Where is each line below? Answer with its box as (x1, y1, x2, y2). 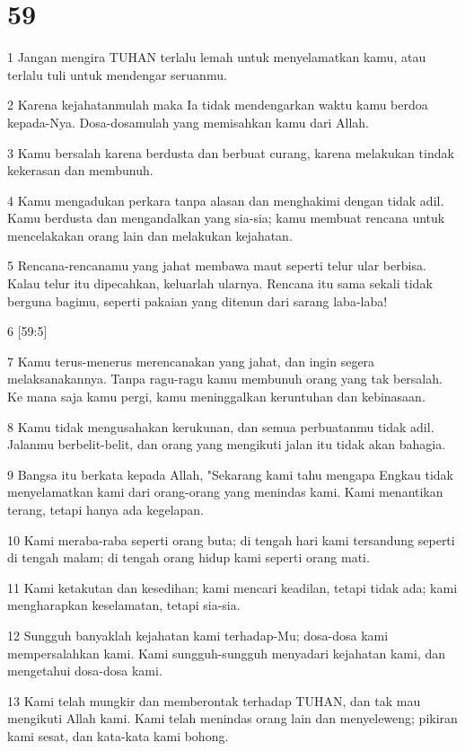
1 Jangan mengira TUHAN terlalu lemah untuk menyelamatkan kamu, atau (7, 48, 426, 66)
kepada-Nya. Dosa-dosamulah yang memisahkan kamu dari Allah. (7, 112, 369, 131)
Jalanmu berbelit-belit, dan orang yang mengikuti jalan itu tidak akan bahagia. (7, 435, 446, 454)
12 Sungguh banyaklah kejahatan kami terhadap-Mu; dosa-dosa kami (7, 625, 389, 644)
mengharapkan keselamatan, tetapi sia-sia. (7, 596, 241, 614)
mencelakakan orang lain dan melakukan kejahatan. (7, 225, 293, 244)
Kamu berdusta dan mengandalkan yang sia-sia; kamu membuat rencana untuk (7, 208, 445, 227)
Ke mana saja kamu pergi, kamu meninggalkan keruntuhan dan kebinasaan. (7, 387, 426, 406)
